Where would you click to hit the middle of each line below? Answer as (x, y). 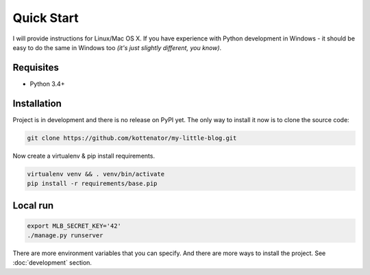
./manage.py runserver (65, 236)
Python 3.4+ (47, 84)
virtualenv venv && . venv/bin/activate (96, 174)
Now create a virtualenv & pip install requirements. (84, 156)
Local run (33, 205)
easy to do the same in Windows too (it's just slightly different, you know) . (117, 47)
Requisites (36, 68)
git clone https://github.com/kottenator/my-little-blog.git (132, 138)
